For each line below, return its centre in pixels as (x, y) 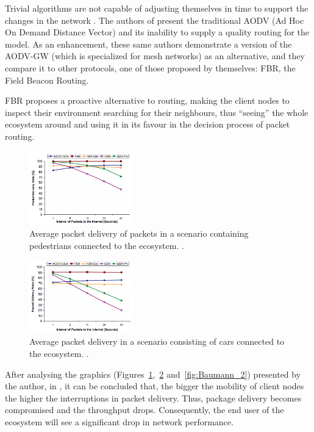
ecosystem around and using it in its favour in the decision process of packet (148, 124)
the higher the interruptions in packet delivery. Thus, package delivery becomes (153, 398)
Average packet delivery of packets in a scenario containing (139, 233)
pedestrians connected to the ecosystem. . (107, 245)
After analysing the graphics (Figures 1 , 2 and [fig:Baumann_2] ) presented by (153, 374)
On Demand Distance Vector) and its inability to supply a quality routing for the (157, 32)
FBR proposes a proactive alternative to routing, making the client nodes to (147, 100)
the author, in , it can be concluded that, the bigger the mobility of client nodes (155, 386)
